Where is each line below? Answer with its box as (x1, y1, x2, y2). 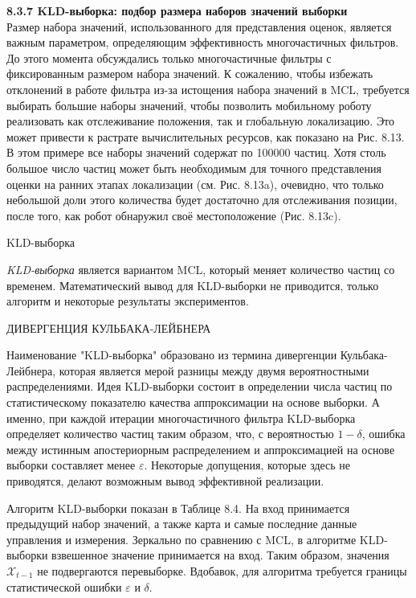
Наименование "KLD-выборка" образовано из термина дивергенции (6, 346, 337, 363)
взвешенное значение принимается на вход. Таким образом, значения (51, 547, 389, 563)
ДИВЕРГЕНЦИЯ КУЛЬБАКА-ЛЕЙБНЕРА (6, 319, 211, 336)
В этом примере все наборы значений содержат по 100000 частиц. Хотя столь (6, 144, 386, 161)
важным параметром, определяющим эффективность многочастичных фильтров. (6, 34, 399, 51)
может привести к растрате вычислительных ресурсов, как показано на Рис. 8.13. (6, 128, 405, 145)
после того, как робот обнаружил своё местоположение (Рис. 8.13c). (6, 207, 341, 223)
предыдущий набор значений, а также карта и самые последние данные (6, 515, 357, 532)
